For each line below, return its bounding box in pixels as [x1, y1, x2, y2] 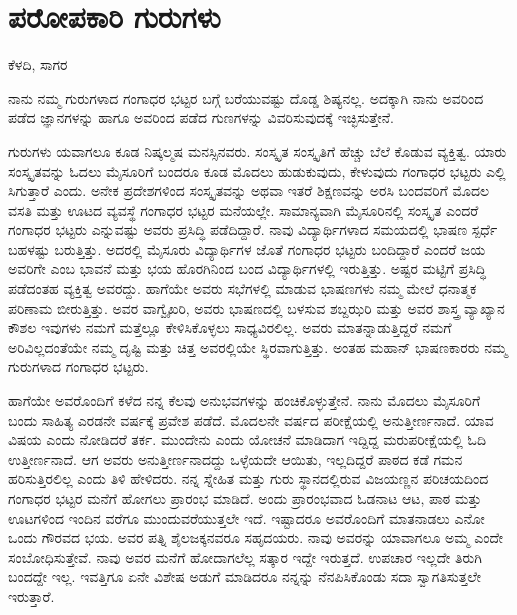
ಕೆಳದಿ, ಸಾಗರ [8, 54, 68, 75]
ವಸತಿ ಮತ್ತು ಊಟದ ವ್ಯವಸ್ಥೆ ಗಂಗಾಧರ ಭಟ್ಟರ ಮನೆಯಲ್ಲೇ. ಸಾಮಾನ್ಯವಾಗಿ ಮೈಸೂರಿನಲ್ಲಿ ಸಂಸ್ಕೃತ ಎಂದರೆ [8, 199, 479, 220]
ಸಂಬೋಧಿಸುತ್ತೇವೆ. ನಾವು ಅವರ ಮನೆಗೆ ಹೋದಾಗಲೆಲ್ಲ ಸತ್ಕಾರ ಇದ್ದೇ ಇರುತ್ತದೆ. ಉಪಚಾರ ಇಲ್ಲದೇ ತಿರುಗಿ [8, 546, 482, 567]
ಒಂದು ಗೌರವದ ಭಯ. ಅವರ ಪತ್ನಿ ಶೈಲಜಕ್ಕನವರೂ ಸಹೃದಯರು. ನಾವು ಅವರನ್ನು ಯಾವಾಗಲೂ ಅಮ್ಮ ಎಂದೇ [8, 527, 504, 548]
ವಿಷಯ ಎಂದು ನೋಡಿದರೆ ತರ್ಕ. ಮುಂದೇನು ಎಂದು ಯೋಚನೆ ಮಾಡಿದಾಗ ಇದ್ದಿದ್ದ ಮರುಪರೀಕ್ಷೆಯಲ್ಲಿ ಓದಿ [8, 429, 486, 450]
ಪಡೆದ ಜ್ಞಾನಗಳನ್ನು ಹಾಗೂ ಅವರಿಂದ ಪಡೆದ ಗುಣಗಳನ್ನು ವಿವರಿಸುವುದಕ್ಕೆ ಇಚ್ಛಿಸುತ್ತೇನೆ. [8, 107, 394, 128]
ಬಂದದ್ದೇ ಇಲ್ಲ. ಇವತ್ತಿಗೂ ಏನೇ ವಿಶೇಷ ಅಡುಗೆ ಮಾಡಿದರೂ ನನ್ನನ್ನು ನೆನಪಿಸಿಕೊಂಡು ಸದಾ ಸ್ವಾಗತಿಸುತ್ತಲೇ [8, 566, 481, 587]
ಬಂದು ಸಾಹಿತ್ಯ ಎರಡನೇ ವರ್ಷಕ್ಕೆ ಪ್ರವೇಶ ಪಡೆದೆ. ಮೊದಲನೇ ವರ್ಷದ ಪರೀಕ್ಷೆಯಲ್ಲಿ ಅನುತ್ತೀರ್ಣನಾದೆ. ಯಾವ [8, 409, 494, 430]
